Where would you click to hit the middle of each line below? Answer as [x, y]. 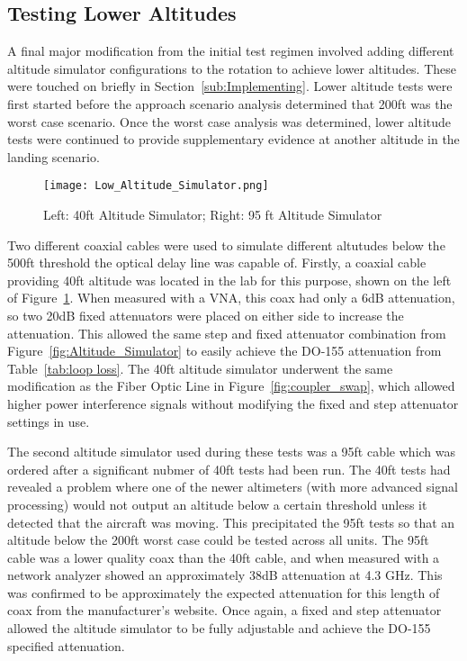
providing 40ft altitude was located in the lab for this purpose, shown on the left [229, 280]
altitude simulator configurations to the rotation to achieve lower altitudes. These [232, 68]
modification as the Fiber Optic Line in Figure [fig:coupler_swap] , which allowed [231, 386]
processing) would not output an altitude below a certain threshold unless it [217, 504]
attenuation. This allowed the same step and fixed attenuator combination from [227, 333]
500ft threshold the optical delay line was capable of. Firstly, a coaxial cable [217, 263]
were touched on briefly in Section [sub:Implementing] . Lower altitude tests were [230, 86]
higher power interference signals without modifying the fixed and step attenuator [233, 403]
